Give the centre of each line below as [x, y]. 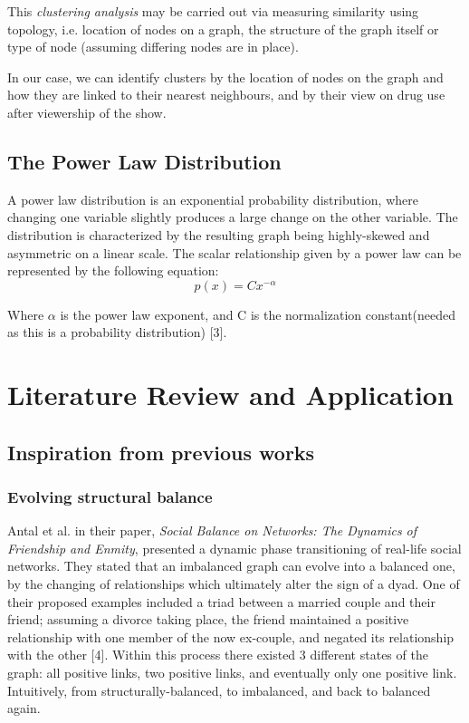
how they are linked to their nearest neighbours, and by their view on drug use [226, 95]
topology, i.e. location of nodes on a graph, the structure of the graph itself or [223, 29]
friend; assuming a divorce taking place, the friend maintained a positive [208, 619]
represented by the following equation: [113, 270]
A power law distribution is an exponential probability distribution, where [213, 199]
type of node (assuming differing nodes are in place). [153, 47]
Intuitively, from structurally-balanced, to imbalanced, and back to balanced [219, 690]
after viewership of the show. [87, 112]
